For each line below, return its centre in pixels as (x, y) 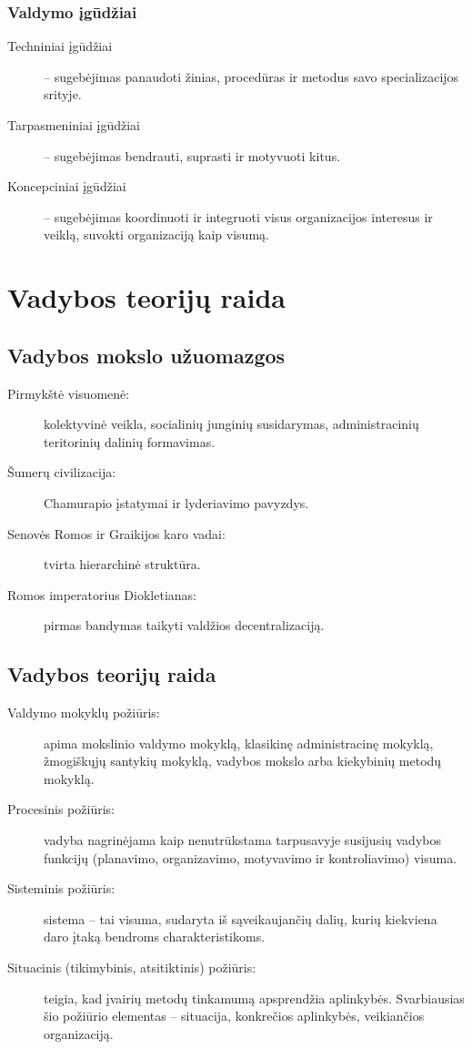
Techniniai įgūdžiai (60, 46)
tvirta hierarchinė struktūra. (122, 564)
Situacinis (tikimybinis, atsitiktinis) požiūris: (132, 968)
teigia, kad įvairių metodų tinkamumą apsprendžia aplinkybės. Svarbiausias (254, 998)
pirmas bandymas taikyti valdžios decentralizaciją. (184, 625)
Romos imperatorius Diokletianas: (102, 594)
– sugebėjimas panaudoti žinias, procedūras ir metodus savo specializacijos (251, 76)
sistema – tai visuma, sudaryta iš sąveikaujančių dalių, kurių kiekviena (241, 918)
